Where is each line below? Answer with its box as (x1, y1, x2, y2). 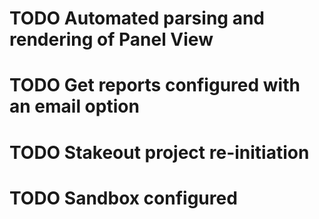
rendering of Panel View (9, 28, 214, 51)
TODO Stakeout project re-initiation (9, 141, 310, 164)
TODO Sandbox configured (9, 187, 238, 209)
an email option (9, 95, 140, 118)
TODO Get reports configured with (9, 74, 301, 97)
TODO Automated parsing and (9, 7, 265, 30)
